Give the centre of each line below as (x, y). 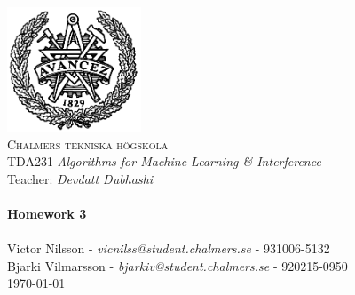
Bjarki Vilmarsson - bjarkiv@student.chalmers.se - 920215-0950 (177, 265)
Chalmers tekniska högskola (88, 144)
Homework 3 (47, 214)
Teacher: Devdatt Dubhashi (80, 178)
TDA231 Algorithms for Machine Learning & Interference (164, 161)
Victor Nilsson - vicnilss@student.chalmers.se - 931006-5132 (169, 248)
